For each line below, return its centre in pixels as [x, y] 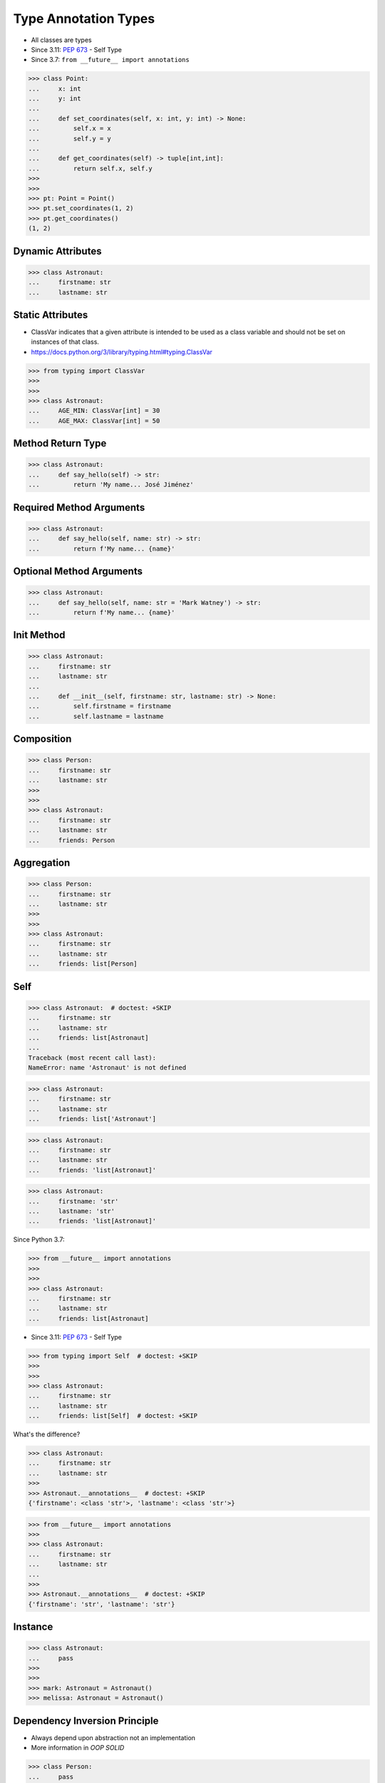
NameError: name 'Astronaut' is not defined [107, 1068]
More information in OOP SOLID [78, 1748]
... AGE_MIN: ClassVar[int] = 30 [94, 411]
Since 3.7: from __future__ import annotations [110, 60]
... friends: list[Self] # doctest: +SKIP [113, 1416]
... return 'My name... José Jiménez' [111, 485]
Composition [42, 739]
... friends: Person [72, 840]
